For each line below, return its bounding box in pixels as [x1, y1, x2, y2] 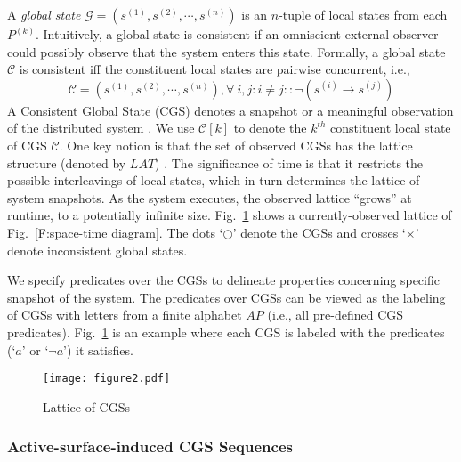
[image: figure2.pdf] [43, 372, 171, 385]
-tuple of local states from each [279, 5, 448, 23]
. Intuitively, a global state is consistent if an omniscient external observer [36, 25, 439, 43]
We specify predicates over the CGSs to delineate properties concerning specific [7, 271, 440, 289]
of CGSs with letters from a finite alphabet [7, 305, 242, 324]
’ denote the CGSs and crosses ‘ [232, 223, 406, 241]
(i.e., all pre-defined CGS [267, 305, 404, 324]
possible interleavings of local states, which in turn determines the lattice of [7, 171, 420, 190]
